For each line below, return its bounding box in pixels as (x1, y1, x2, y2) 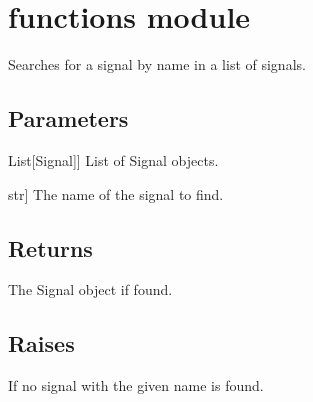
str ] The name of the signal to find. (8, 183, 224, 204)
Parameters (8, 103, 129, 134)
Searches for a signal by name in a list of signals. (8, 54, 306, 75)
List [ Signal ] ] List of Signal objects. (8, 149, 219, 170)
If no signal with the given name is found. (8, 375, 264, 396)
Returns (8, 232, 93, 263)
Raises (8, 328, 75, 359)
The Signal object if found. (8, 279, 173, 300)
